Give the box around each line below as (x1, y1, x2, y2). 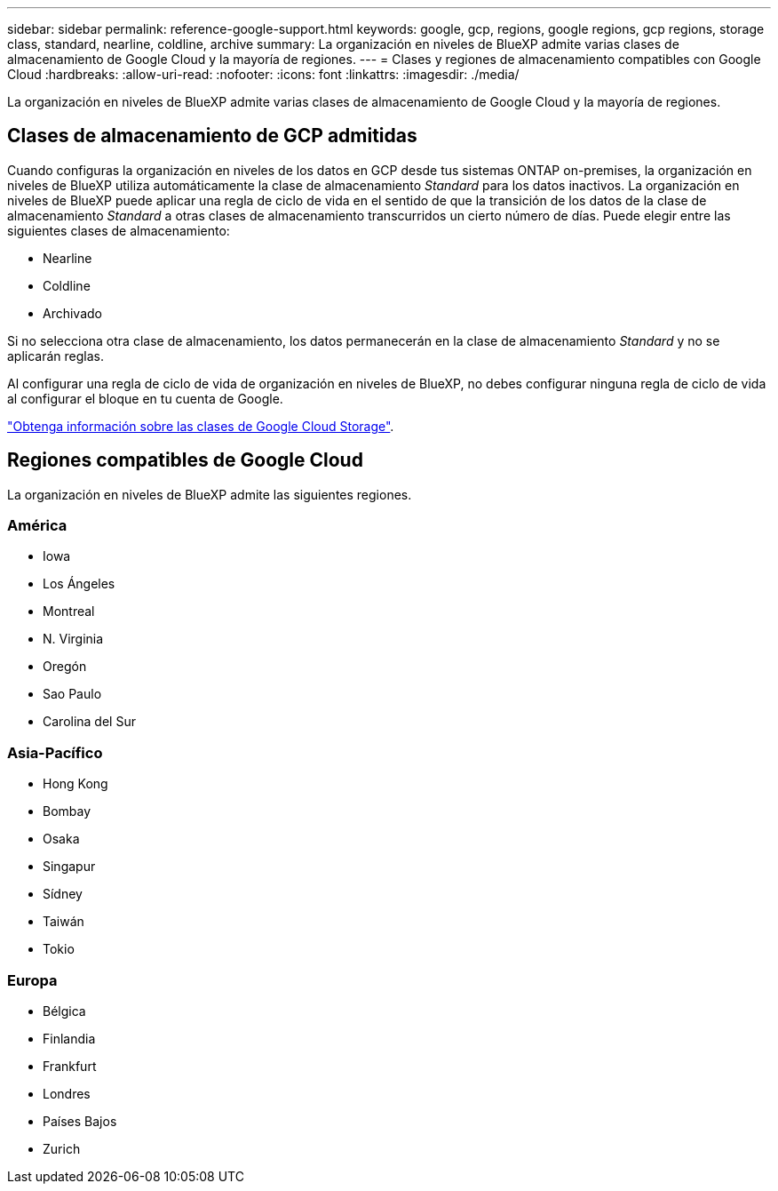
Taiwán (43, 914, 84, 930)
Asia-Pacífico (7, 743, 103, 762)
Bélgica (43, 1003, 86, 1019)
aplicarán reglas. (7, 348, 105, 364)
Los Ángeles (43, 576, 115, 592)
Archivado (43, 305, 102, 321)
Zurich (43, 1140, 81, 1156)
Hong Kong (43, 776, 108, 792)
